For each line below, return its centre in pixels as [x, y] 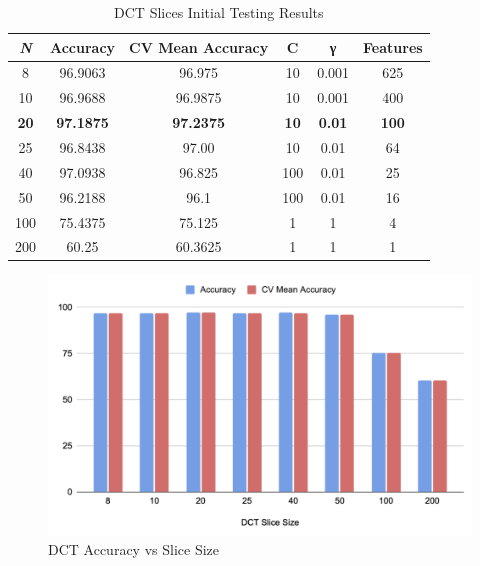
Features [393, 46]
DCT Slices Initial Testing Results [219, 12]
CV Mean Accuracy [199, 46]
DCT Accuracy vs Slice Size [133, 549]
